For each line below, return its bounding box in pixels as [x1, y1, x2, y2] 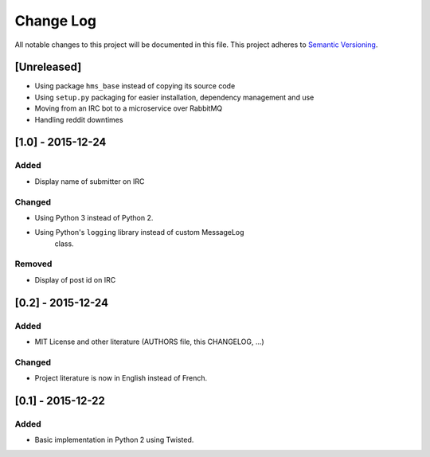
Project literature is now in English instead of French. [34, 373, 208, 383]
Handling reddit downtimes [34, 115, 123, 124]
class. [54, 239, 75, 248]
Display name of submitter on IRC [34, 176, 145, 186]
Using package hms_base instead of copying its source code [34, 81, 236, 91]
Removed [14, 259, 53, 270]
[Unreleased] [14, 61, 82, 74]
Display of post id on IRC [34, 275, 116, 284]
